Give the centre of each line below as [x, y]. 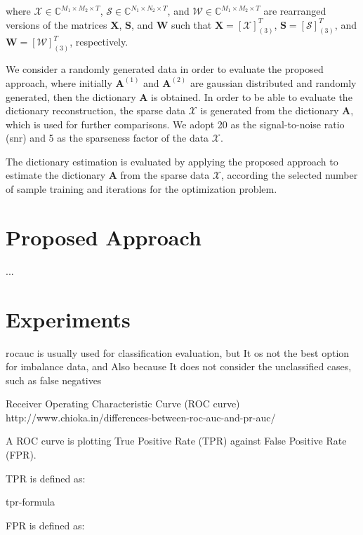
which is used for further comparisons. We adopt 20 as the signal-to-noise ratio [175, 124]
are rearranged [295, 11]
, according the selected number [290, 175]
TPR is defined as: [46, 478]
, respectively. [99, 42]
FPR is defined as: [45, 525]
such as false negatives [54, 380]
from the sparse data [165, 175]
